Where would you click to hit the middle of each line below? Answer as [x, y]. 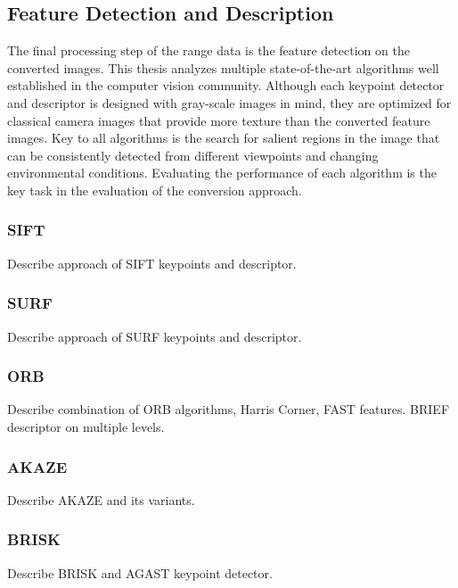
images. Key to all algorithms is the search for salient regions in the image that [224, 138]
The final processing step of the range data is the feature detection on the [209, 50]
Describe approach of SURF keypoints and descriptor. [155, 336]
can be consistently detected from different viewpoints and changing [193, 155]
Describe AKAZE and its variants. [101, 499]
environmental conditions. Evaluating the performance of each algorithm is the [222, 173]
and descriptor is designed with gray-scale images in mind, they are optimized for [229, 102]
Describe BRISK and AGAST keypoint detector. [140, 572]
